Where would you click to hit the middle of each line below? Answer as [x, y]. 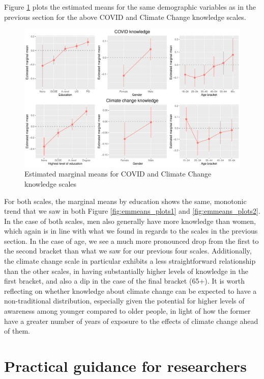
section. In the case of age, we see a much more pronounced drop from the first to [131, 241]
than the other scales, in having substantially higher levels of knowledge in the [126, 271]
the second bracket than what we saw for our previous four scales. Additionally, [128, 251]
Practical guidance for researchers [125, 366]
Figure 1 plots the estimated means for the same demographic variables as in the [130, 7]
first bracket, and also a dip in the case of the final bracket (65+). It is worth [124, 281]
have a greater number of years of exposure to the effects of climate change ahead [131, 321]
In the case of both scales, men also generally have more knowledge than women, [130, 221]
